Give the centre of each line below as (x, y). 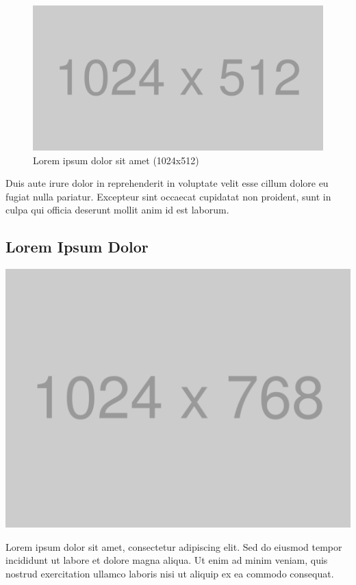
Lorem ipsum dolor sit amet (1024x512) (116, 160)
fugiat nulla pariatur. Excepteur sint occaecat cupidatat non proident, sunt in (168, 196)
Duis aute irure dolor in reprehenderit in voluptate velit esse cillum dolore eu (167, 183)
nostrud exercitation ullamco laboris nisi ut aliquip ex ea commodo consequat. (170, 573)
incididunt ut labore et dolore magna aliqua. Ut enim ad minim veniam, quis (167, 560)
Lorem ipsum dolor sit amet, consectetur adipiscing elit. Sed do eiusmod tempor (174, 546)
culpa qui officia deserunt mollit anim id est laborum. (117, 210)
